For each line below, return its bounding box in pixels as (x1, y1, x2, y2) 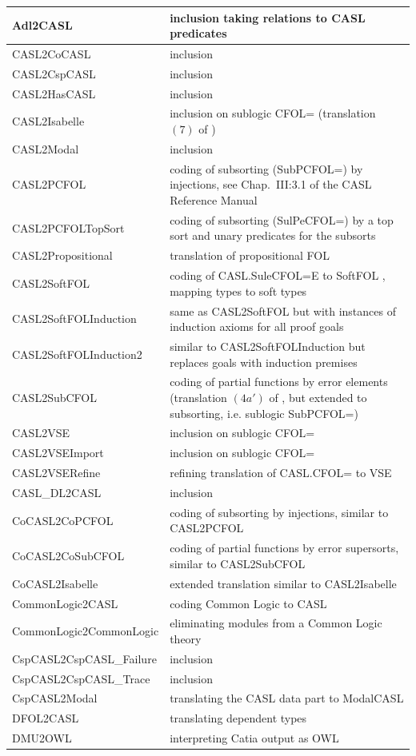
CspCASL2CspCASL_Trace (12, 670, 150, 686)
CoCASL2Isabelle (12, 575, 98, 591)
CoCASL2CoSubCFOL (12, 547, 125, 564)
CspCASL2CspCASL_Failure (12, 650, 157, 666)
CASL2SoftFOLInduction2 (12, 345, 142, 362)
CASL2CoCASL (12, 45, 91, 62)
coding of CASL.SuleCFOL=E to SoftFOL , (170, 267, 386, 284)
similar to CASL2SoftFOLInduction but (170, 337, 366, 354)
